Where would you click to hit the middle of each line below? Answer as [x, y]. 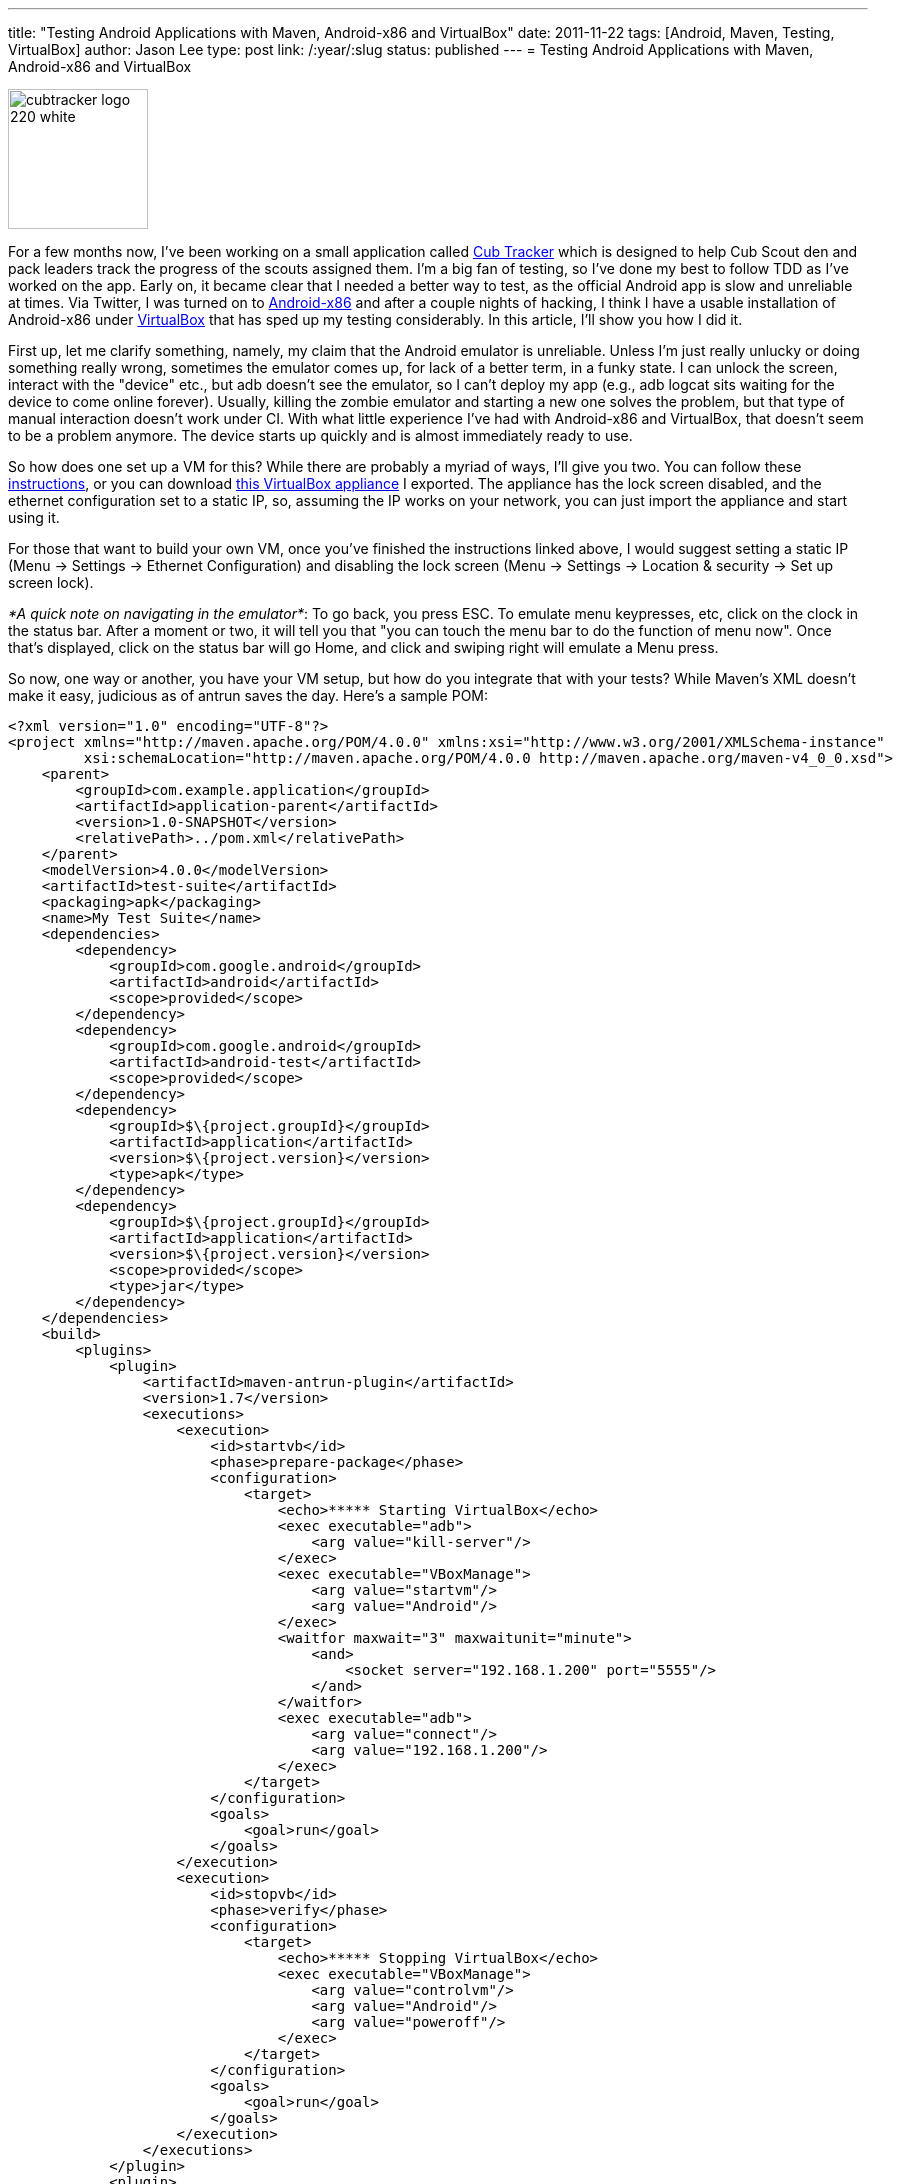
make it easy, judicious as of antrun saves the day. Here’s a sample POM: [248, 695]
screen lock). [51, 582]
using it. [34, 517]
